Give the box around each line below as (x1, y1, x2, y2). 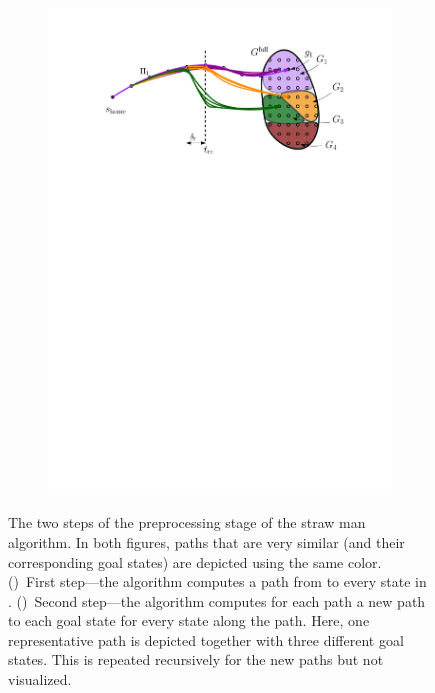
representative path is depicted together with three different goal (8, 629, 404, 650)
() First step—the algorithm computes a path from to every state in (8, 571, 427, 592)
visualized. (8, 669, 72, 690)
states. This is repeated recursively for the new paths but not (8, 649, 384, 670)
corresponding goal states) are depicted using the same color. (8, 551, 382, 572)
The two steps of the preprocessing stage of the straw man (8, 512, 366, 533)
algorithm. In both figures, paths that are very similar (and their (8, 531, 405, 552)
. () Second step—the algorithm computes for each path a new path (8, 590, 426, 611)
